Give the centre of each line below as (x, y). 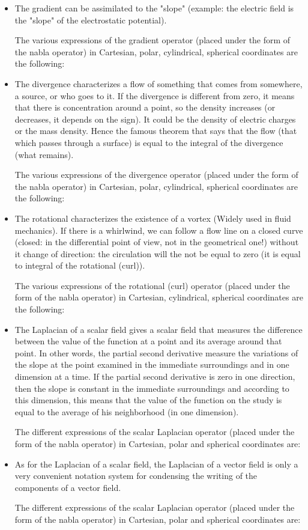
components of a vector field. (68, 487)
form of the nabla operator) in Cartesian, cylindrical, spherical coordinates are (159, 297)
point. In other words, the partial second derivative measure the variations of (156, 352)
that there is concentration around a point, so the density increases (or (145, 107)
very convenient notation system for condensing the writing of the (136, 476)
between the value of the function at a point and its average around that (148, 341)
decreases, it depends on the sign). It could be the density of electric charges (155, 119)
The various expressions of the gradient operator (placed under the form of (152, 40)
